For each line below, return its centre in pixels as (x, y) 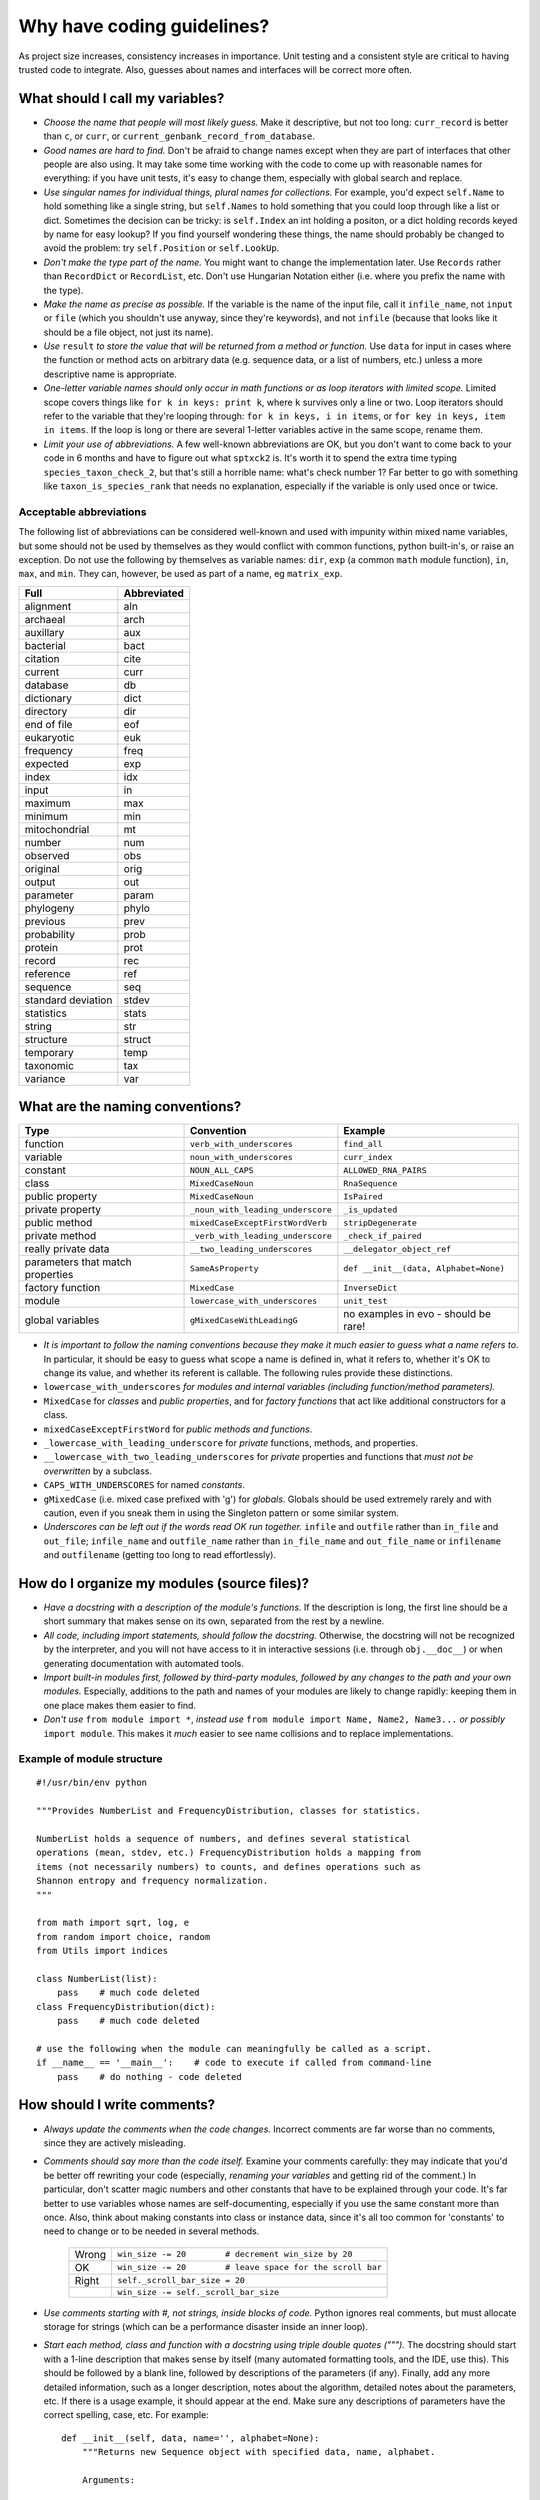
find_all (363, 1143)
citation (42, 658)
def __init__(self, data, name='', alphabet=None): (190, 2438)
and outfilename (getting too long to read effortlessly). (160, 1555)
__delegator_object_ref (397, 1248)
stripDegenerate (380, 1222)
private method (60, 1236)
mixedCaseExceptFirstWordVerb (258, 1222)
